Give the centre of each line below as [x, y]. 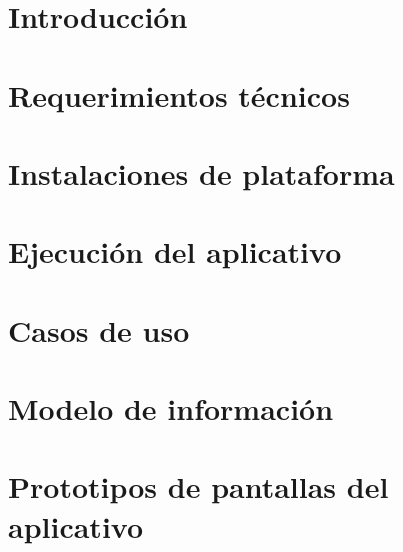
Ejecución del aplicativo [175, 251]
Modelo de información [171, 408]
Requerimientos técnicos [179, 94]
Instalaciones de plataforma [201, 172]
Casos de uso [99, 329]
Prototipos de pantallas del [198, 486]
